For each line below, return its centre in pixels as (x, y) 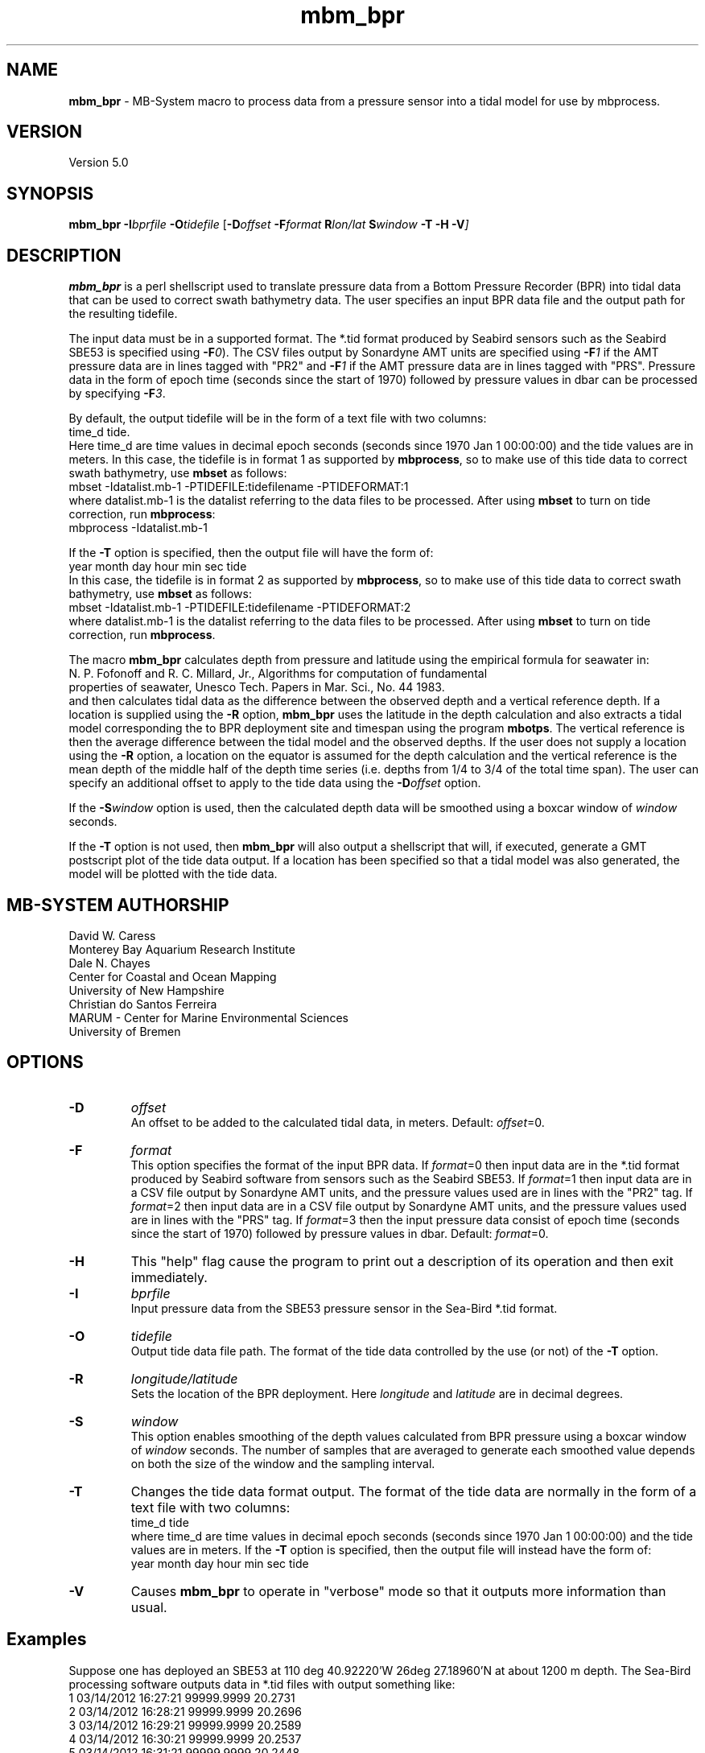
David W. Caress (112, 935)
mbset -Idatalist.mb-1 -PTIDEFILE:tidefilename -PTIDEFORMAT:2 (240, 608)
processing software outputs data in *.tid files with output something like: (262, 1684)
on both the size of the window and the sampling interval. (283, 1463)
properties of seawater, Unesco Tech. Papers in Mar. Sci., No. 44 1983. (257, 687)
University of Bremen (125, 1031)
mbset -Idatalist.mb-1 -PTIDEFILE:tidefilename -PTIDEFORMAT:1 (239, 487)
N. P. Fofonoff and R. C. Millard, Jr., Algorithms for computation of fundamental (278, 674)
